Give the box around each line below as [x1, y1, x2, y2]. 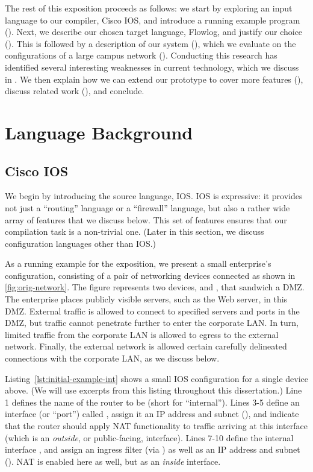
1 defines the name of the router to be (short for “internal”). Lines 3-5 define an [5, 395, 300, 408]
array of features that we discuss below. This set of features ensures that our [5, 213, 287, 226]
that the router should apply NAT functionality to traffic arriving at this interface [5, 419, 308, 432]
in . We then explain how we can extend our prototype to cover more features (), [5, 72, 303, 85]
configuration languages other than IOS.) [5, 237, 156, 249]
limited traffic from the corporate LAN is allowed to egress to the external [5, 328, 279, 340]
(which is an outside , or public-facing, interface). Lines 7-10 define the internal [5, 431, 294, 444]
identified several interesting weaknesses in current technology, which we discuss [5, 60, 299, 73]
